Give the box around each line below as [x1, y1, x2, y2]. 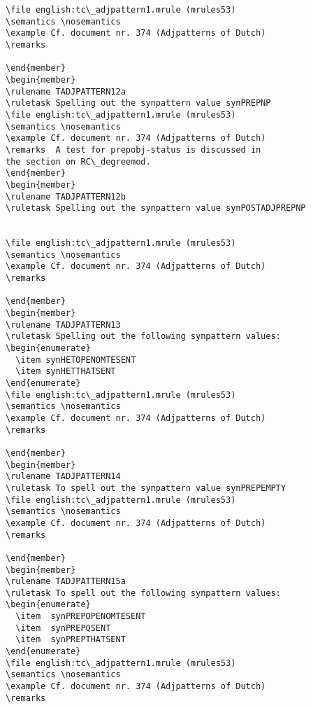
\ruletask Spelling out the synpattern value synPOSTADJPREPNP [6, 203, 306, 214]
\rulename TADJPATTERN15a [6, 576, 126, 587]
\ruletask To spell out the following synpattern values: [6, 588, 281, 598]
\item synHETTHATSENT [15, 366, 116, 377]
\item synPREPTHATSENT [15, 634, 126, 645]
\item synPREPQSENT [15, 623, 111, 633]
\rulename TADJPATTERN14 [6, 471, 121, 482]
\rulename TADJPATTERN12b [6, 191, 126, 202]
